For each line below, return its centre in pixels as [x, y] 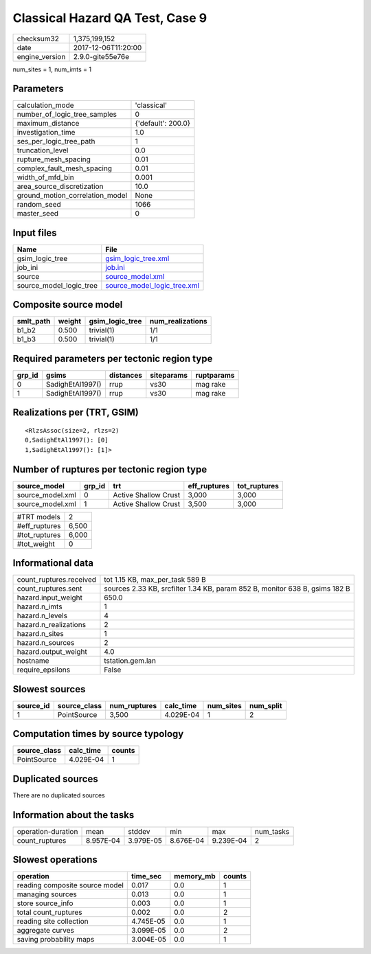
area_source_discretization [60, 187]
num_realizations [178, 321]
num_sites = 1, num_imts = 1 [52, 69]
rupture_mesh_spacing [54, 159]
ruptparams [215, 375]
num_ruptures [133, 705]
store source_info [45, 903]
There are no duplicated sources [59, 795]
